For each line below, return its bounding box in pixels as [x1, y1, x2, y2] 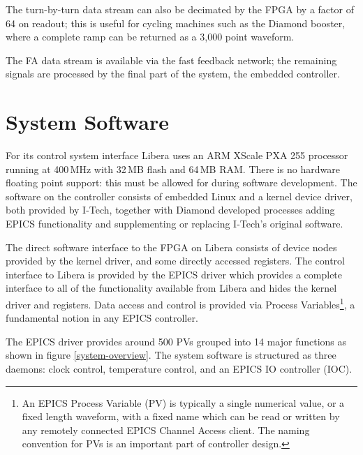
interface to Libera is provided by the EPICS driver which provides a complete [6, 267, 343, 281]
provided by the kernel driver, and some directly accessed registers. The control [6, 253, 345, 268]
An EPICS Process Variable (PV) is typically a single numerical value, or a [22, 395, 345, 410]
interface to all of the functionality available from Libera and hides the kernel [6, 281, 337, 295]
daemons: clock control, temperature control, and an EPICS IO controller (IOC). [6, 361, 353, 376]
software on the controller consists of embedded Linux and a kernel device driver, [6, 188, 353, 203]
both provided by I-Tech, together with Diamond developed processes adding [6, 202, 335, 217]
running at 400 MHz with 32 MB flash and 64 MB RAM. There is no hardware [6, 161, 340, 176]
